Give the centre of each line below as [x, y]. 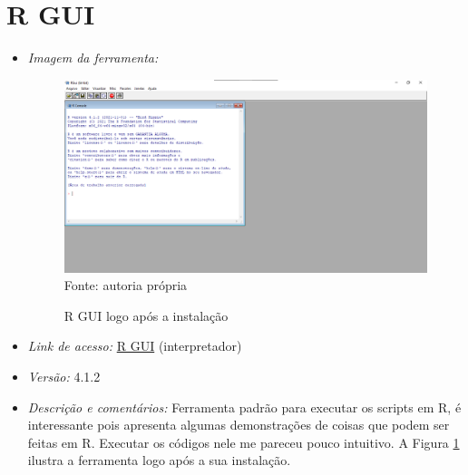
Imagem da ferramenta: [93, 58]
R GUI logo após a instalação [146, 315]
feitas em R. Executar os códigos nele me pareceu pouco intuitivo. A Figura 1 [244, 442]
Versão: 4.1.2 [64, 377]
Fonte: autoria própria [126, 285]
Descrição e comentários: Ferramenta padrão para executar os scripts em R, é [244, 407]
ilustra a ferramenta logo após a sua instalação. [159, 460]
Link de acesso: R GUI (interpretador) [135, 346]
